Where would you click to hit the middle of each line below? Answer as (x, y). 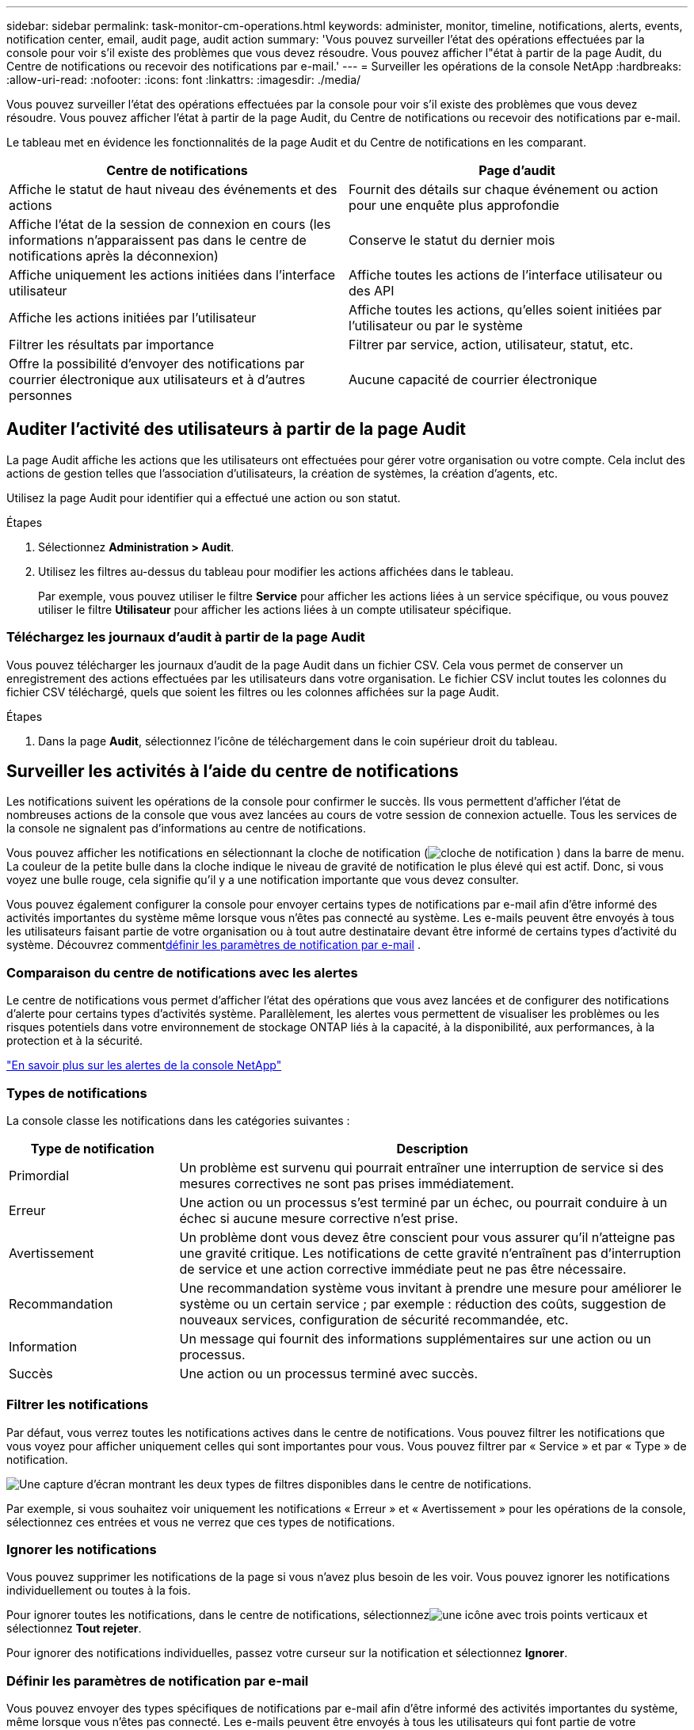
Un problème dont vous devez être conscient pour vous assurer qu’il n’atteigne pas (427, 1237)
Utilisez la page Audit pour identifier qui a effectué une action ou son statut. (204, 497)
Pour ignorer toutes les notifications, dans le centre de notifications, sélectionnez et (327, 1615)
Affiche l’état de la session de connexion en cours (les (170, 224)
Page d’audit (517, 170)
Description (432, 1148)
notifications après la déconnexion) (114, 256)
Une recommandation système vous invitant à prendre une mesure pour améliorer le (431, 1288)
